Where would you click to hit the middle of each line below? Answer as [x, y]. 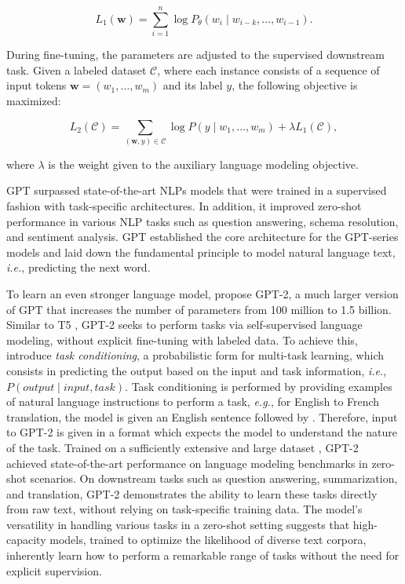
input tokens [36, 85]
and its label [193, 85]
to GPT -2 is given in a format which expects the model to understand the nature [202, 432]
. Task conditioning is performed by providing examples [259, 386]
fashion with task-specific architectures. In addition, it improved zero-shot [184, 206]
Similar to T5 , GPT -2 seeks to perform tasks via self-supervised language [184, 325]
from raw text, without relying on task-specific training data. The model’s [184, 509]
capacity [26, 540]
